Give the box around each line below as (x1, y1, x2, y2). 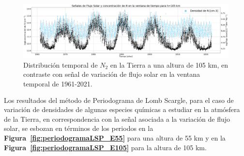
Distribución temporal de (23, 59, 98, 70)
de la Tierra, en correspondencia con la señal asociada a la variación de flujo (4, 113, 230, 124)
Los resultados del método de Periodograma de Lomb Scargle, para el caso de (4, 95, 234, 105)
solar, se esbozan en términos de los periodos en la (4, 123, 153, 133)
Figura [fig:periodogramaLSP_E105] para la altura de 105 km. (4, 142, 207, 152)
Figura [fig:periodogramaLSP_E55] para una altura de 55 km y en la (4, 132, 226, 142)
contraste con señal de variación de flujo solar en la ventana (23, 69, 200, 79)
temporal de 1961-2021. (23, 78, 92, 88)
